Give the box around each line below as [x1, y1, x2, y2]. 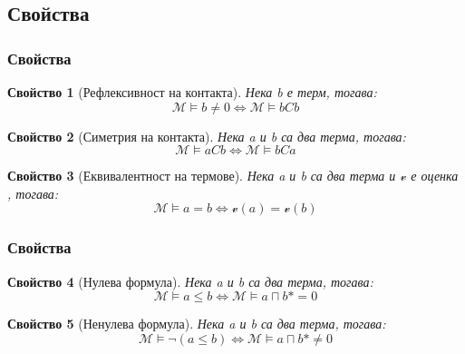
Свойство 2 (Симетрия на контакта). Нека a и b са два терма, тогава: [7, 126, 406, 145]
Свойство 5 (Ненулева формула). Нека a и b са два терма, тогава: [7, 314, 386, 333]
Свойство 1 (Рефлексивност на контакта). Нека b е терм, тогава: [7, 83, 377, 101]
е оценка [411, 166, 459, 185]
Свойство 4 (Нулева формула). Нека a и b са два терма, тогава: [7, 271, 373, 290]
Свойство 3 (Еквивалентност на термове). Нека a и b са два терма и [7, 166, 396, 185]
